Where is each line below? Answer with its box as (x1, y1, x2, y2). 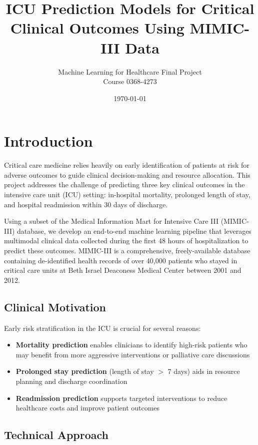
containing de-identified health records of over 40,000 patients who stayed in (4, 255, 237, 265)
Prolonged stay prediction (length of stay (15, 366, 154, 376)
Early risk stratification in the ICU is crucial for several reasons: (4, 322, 201, 333)
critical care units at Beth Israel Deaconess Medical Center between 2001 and (4, 265, 241, 275)
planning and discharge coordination (15, 375, 127, 386)
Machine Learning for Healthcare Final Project (58, 66, 202, 77)
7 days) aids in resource (167, 366, 240, 376)
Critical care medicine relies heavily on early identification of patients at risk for (4, 160, 249, 170)
